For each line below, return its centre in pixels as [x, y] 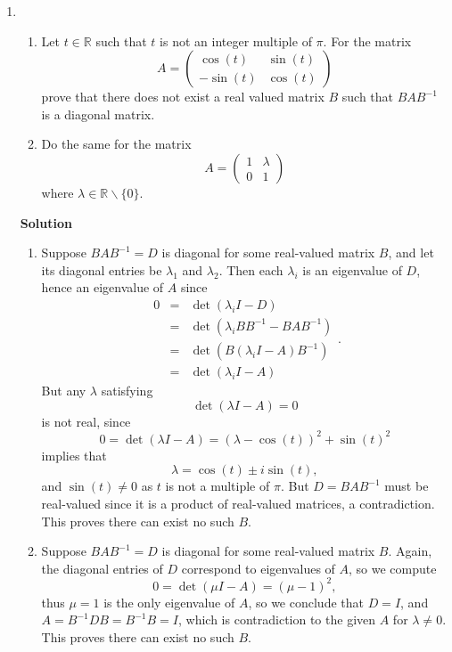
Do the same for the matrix [116, 144]
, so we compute [393, 568]
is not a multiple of [218, 486]
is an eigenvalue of [352, 269]
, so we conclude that [306, 602]
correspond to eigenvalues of [258, 568]
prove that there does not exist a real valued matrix [183, 97]
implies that [74, 455]
